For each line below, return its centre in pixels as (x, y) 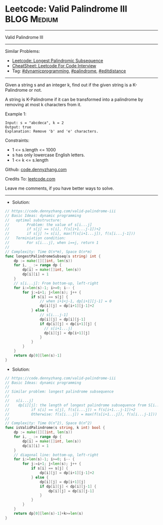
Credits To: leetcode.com (30, 179)
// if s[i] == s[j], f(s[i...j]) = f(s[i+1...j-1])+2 (70, 410)
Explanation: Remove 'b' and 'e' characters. (52, 131)
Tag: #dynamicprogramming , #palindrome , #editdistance (69, 71)
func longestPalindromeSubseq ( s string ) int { (53, 256)
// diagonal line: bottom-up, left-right (56, 455)
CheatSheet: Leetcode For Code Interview (54, 66)
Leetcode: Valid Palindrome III (66, 9)
